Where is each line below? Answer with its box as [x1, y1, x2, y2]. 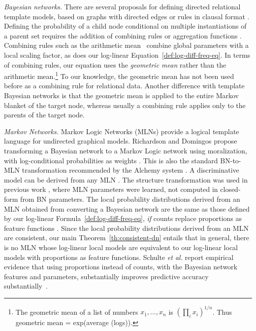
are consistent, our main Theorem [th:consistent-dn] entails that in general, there [4, 232, 249, 243]
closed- [220, 184, 241, 194]
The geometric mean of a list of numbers [15, 306, 138, 317]
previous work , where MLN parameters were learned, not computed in [4, 184, 218, 194]
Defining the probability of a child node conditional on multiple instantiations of [4, 21, 247, 31]
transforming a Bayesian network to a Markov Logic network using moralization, [4, 145, 247, 155]
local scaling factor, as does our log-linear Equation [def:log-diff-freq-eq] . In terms [4, 49, 251, 60]
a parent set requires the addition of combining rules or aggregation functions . [4, 30, 242, 40]
